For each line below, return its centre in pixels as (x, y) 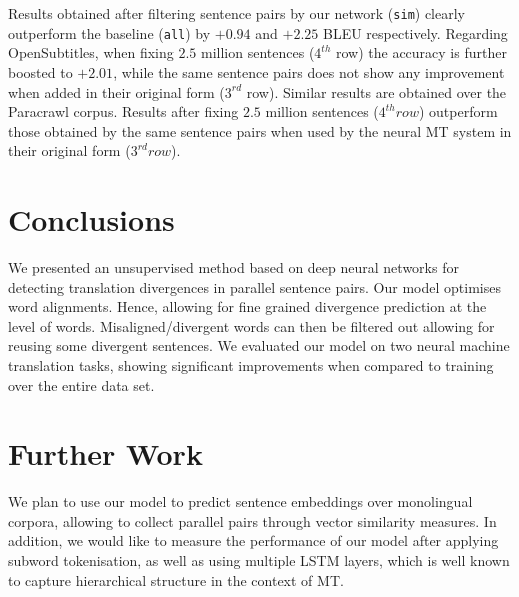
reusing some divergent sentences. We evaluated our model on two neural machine (259, 345)
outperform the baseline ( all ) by (109, 32)
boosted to (40, 71)
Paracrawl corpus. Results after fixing (123, 111)
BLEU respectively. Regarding (415, 32)
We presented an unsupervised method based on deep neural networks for (233, 267)
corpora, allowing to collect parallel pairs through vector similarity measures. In (252, 520)
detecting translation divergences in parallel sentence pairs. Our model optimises (254, 286)
